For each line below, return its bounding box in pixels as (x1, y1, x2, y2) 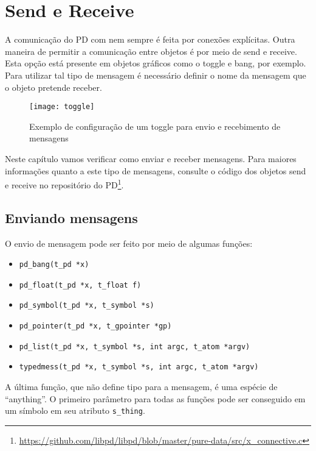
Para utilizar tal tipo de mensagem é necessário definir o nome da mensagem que (5, 68, 306, 81)
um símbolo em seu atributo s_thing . (5, 404, 145, 417)
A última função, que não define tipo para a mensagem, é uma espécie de (5, 380, 278, 393)
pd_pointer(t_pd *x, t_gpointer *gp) (19, 322, 172, 331)
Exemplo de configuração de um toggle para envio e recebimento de (29, 119, 281, 132)
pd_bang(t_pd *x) (19, 260, 89, 269)
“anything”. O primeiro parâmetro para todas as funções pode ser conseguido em (5, 392, 306, 405)
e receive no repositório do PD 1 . (5, 177, 124, 191)
